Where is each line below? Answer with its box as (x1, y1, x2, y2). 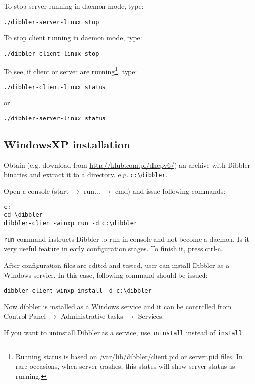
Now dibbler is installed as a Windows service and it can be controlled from (4, 301, 232, 311)
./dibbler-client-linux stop (4, 50, 99, 57)
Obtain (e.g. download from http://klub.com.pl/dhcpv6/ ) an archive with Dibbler (4, 159, 251, 170)
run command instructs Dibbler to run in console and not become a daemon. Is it (4, 234, 250, 244)
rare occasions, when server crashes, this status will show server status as (15, 361, 235, 371)
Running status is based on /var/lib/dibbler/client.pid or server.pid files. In (15, 351, 243, 361)
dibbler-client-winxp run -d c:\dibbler (4, 220, 138, 227)
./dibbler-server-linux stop (4, 18, 99, 26)
